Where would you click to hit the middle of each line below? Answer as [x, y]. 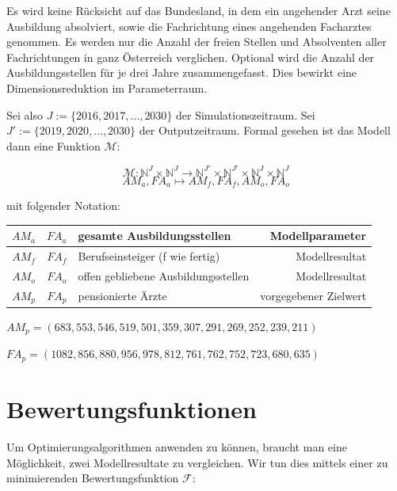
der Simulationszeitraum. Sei [246, 114]
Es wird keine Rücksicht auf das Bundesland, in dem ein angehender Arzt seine [198, 10]
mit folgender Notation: [63, 206]
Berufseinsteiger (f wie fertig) [149, 256]
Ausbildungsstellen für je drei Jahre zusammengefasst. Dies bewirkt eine [182, 72]
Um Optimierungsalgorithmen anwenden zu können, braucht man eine [177, 446]
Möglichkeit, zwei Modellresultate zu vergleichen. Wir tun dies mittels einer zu [197, 462]
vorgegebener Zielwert [313, 296]
